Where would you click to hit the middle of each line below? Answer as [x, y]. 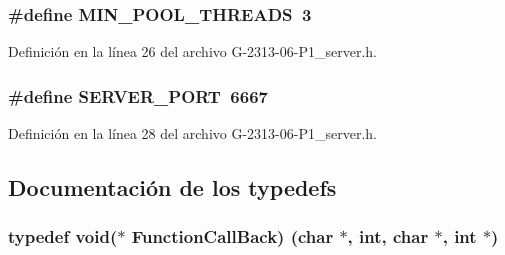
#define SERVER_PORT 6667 [138, 95]
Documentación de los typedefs [172, 187]
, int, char [388, 236]
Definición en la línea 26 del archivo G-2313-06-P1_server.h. [192, 51]
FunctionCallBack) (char [232, 236]
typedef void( [63, 236]
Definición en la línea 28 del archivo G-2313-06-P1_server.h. [192, 133]
